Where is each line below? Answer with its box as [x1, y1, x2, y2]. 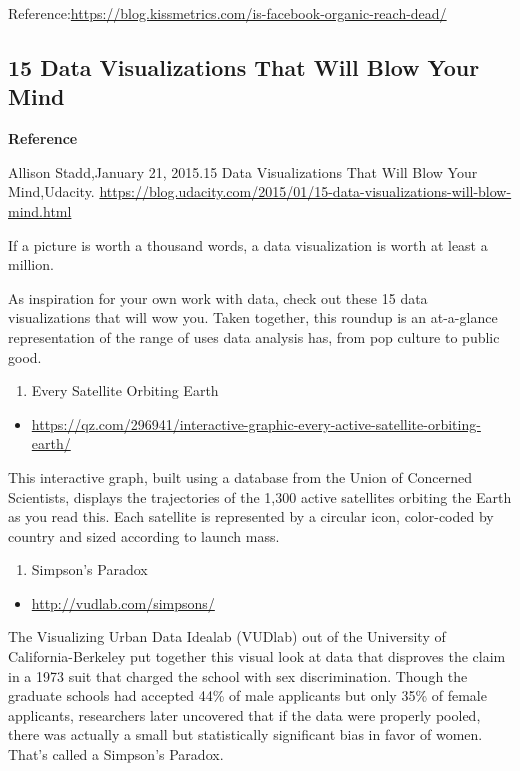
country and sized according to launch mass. [8, 525, 280, 546]
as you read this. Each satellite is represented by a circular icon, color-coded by [8, 506, 494, 527]
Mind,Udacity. [8, 181, 95, 202]
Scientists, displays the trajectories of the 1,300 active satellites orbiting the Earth [8, 486, 512, 507]
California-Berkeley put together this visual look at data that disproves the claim [8, 646, 506, 667]
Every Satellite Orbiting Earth [31, 380, 219, 401]
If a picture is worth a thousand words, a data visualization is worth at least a [8, 234, 488, 255]
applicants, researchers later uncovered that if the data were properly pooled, [8, 704, 481, 725]
